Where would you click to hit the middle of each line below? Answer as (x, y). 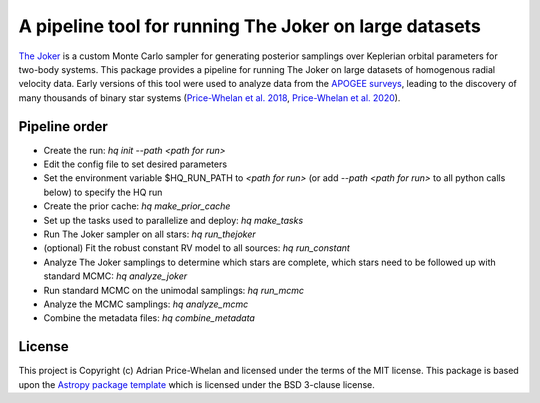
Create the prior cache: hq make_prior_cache (137, 206)
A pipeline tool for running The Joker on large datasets (250, 26)
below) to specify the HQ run (103, 192)
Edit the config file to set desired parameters (135, 164)
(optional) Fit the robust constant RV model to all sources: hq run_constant (196, 248)
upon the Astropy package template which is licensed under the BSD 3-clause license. (196, 384)
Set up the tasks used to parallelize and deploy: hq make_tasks (173, 220)
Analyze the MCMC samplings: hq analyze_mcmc (146, 304)
